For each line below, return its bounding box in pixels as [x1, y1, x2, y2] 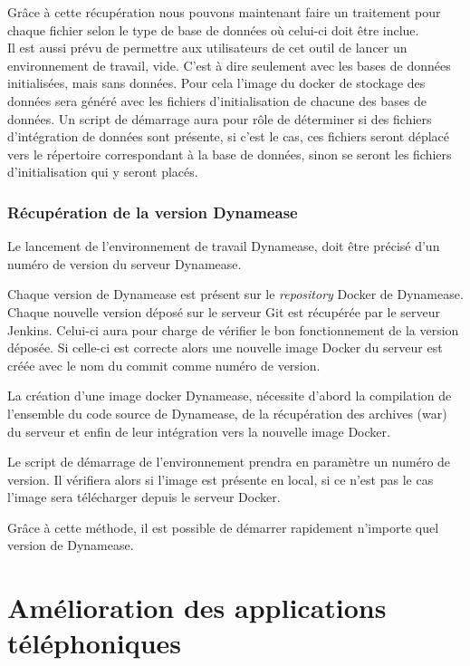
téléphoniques [7, 624, 182, 661]
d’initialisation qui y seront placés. [7, 162, 198, 181]
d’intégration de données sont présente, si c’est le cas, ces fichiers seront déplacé [7, 127, 450, 146]
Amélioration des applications [7, 589, 387, 626]
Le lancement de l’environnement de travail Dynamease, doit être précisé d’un [7, 236, 440, 256]
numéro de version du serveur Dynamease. [7, 254, 242, 273]
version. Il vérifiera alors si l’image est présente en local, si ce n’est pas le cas [7, 469, 434, 488]
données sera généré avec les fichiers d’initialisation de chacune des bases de [7, 91, 427, 110]
